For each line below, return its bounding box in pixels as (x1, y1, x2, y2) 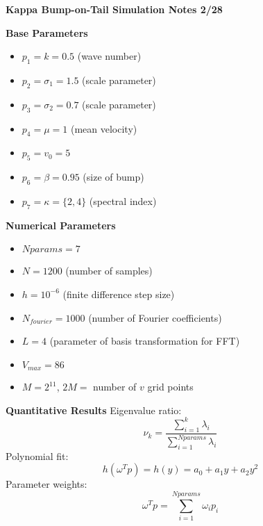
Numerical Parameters (6, 217, 116, 232)
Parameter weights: (6, 477, 87, 491)
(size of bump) (83, 170, 144, 184)
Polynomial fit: (6, 448, 69, 463)
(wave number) (77, 49, 142, 63)
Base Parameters (6, 25, 88, 40)
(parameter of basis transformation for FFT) (49, 334, 240, 348)
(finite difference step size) (62, 286, 175, 301)
